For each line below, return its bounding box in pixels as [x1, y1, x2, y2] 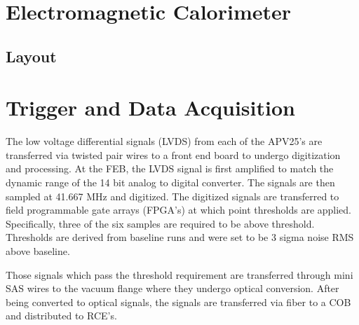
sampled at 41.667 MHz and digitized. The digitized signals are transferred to [6, 188, 339, 203]
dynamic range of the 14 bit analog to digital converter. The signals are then [6, 175, 335, 190]
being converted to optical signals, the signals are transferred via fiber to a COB [6, 294, 351, 309]
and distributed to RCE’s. [6, 308, 117, 323]
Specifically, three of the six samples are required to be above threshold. [6, 216, 315, 230]
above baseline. [6, 244, 70, 258]
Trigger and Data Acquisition [6, 93, 295, 122]
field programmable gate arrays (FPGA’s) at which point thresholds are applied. [6, 202, 352, 217]
